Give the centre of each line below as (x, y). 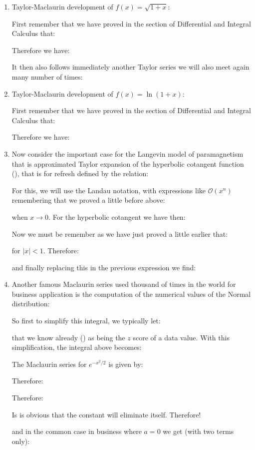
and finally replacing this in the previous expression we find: (104, 267)
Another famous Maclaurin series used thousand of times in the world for (124, 284)
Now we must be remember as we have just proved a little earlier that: (120, 234)
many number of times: (47, 76)
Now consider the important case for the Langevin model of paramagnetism (127, 153)
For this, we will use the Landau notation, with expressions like (109, 190)
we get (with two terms (198, 431)
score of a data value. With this (181, 337)
